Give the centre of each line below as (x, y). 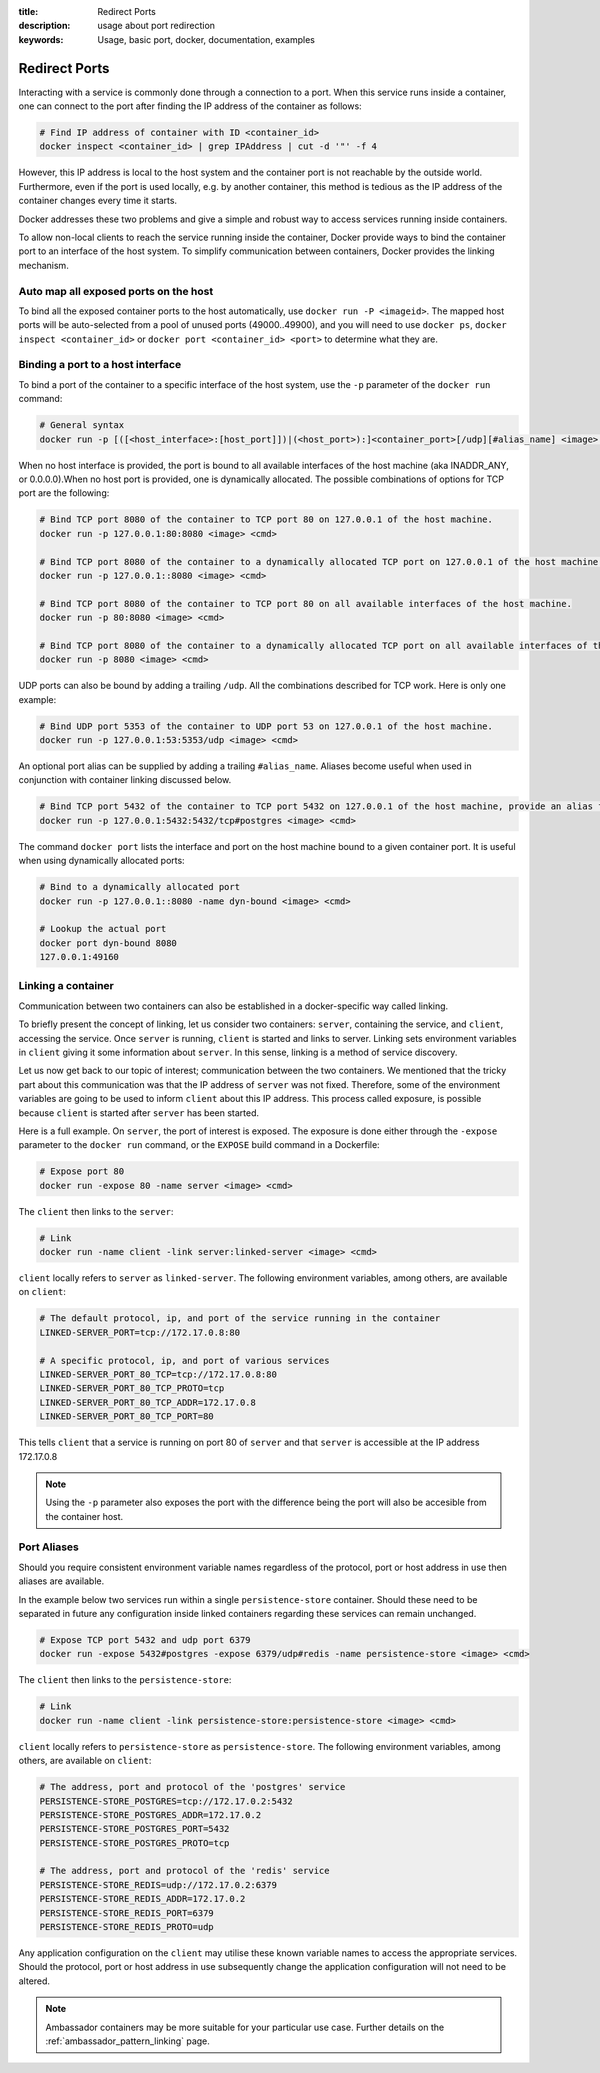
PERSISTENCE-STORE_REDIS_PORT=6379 (126, 1913)
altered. (34, 1981)
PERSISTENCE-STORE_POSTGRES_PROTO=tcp (134, 1843)
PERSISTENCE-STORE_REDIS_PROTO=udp (126, 1927)
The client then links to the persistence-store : (125, 1680)
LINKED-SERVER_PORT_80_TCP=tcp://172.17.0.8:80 (158, 1374)
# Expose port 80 (82, 1171)
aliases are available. (61, 1581)
